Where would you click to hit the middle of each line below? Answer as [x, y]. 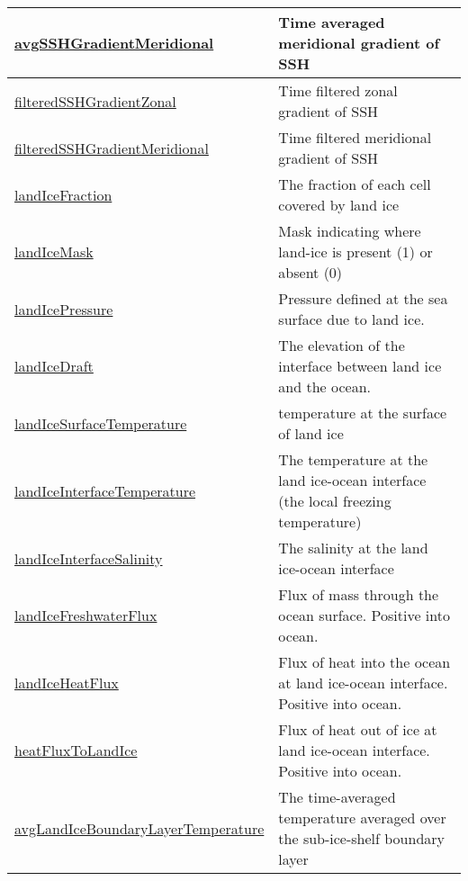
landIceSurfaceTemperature [101, 423]
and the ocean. [325, 387]
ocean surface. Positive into [364, 615]
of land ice [311, 433]
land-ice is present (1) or [355, 252]
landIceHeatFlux [67, 683]
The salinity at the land [353, 548]
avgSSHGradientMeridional [114, 43]
